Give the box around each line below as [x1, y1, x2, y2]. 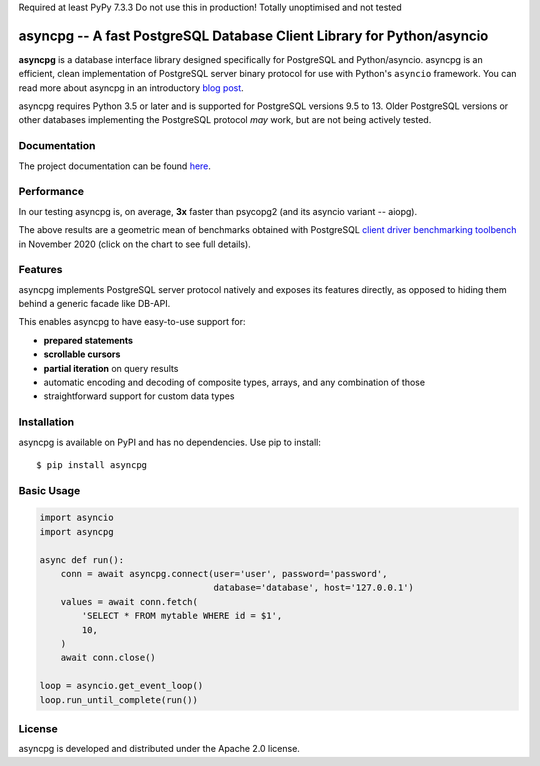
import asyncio [39, 512, 114, 524]
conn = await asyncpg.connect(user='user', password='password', [60, 568, 388, 580]
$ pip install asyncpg [36, 459, 148, 470]
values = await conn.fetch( [60, 596, 199, 607]
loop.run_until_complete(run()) [39, 694, 199, 705]
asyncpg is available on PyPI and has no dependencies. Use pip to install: [18, 436, 322, 448]
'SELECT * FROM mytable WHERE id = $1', [81, 610, 283, 622]
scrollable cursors [43, 348, 121, 360]
